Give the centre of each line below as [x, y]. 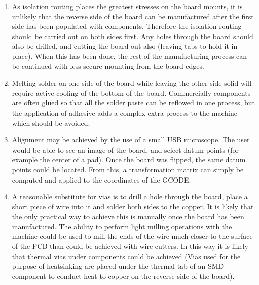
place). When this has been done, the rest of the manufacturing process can [129, 56]
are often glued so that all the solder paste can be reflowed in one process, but [134, 103]
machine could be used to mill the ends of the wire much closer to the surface [132, 236]
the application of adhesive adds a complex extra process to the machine [124, 112]
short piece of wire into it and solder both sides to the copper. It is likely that [133, 206]
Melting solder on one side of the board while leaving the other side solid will [132, 83]
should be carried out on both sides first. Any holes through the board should [133, 36]
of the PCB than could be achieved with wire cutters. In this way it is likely [130, 246]
